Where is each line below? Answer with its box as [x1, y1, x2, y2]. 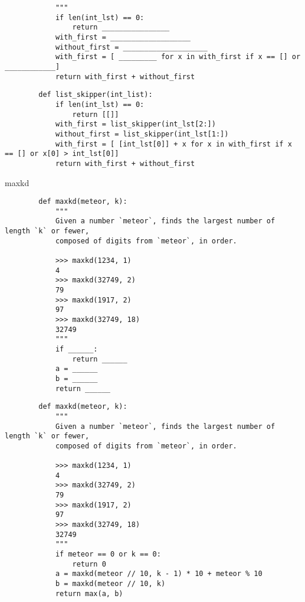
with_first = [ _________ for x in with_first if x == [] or [55, 53, 301, 61]
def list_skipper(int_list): [38, 90, 153, 99]
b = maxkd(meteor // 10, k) [55, 580, 166, 588]
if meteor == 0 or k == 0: [55, 550, 161, 559]
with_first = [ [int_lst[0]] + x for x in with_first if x [55, 139, 292, 148]
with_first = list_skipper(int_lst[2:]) [55, 120, 216, 129]
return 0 [72, 559, 106, 568]
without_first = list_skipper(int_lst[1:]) [55, 129, 229, 138]
